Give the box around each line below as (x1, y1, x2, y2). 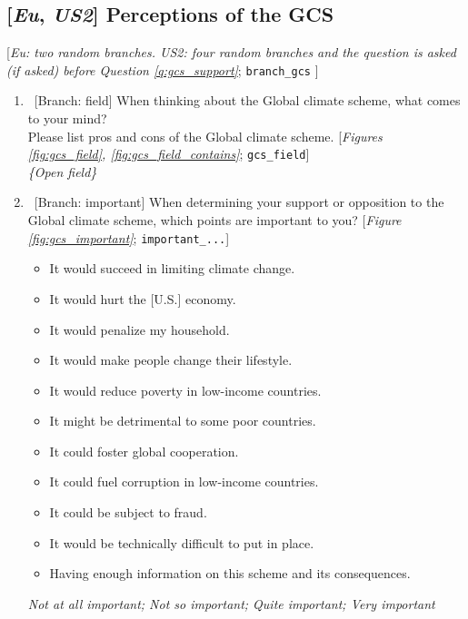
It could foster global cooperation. (49, 441, 239, 460)
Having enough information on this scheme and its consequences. (49, 564, 411, 583)
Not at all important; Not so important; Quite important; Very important (27, 594, 435, 613)
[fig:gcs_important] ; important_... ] (27, 228, 230, 247)
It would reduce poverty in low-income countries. (49, 380, 322, 399)
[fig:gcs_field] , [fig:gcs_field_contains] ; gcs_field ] (27, 144, 310, 163)
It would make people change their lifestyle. (49, 350, 293, 369)
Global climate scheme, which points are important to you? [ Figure (27, 211, 402, 230)
